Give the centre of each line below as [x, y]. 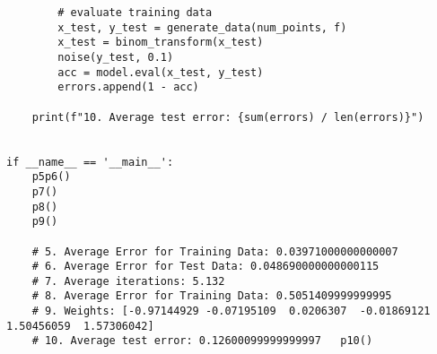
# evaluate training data [135, 13]
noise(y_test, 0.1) [116, 57]
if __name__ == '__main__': [90, 162]
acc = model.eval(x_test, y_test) [161, 72]
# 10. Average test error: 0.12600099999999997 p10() [202, 341]
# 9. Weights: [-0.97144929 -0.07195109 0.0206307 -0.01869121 [231, 311]
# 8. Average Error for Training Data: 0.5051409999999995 [212, 296]
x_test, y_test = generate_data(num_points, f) [202, 27]
